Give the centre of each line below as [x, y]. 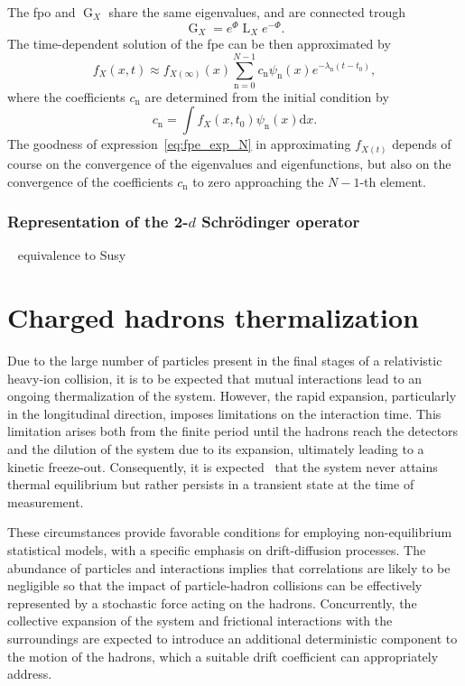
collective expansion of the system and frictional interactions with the [200, 621]
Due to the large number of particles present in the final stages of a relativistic [225, 361]
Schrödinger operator [281, 222]
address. [30, 674]
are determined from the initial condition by [267, 96]
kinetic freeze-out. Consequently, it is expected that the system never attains [223, 466]
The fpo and [42, 12]
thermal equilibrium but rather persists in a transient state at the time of [211, 484]
